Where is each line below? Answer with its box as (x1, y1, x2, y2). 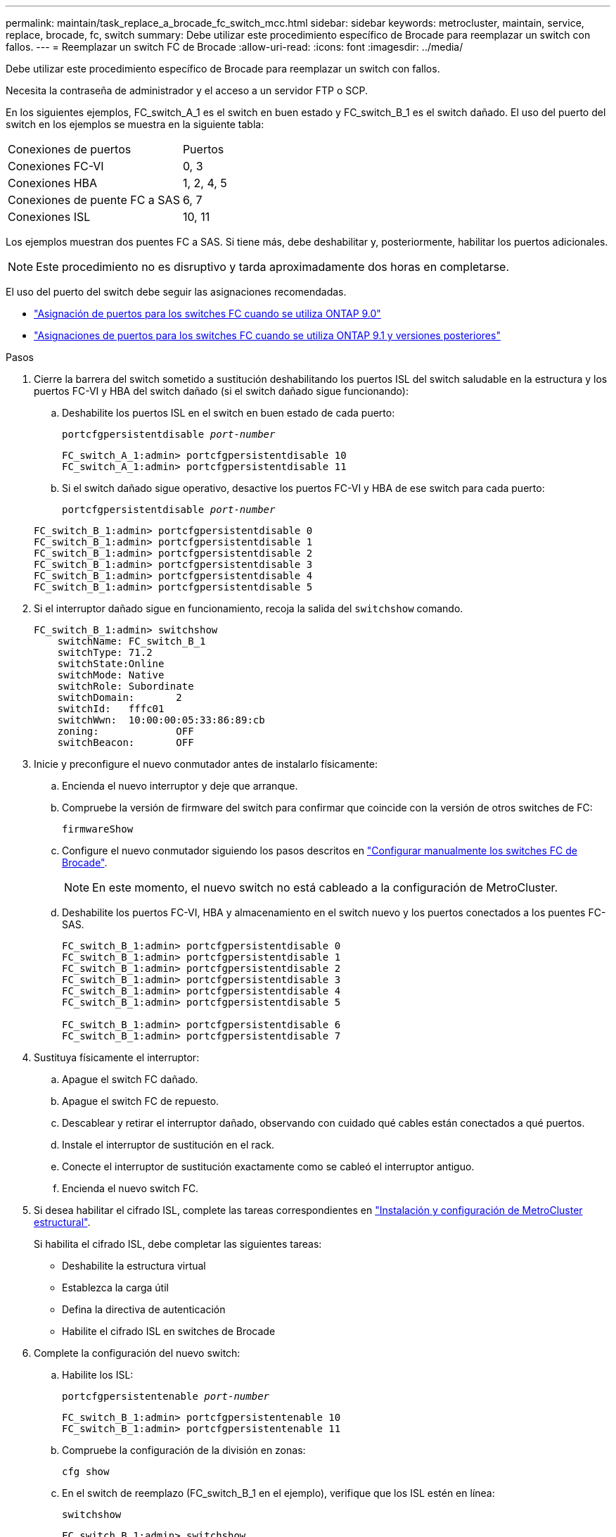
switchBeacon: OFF (57, 737, 194, 748)
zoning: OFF (57, 726, 194, 737)
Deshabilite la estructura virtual (62, 1260, 206, 1272)
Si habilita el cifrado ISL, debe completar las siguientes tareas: (34, 1238, 322, 1250)
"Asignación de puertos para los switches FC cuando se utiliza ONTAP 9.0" (34, 308, 381, 320)
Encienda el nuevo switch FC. (62, 1182, 199, 1194)
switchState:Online (57, 658, 165, 669)
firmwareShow (62, 823, 134, 835)
